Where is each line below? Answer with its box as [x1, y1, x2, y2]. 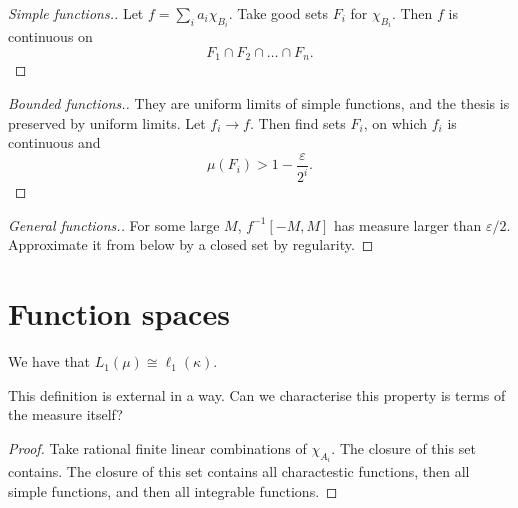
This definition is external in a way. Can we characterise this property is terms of [8, 384, 506, 405]
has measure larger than [334, 214, 482, 235]
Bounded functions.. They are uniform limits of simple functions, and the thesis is [8, 93, 510, 114]
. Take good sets [228, 3, 328, 23]
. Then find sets [249, 112, 346, 133]
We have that [8, 351, 91, 372]
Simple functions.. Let [8, 3, 144, 23]
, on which [363, 112, 428, 133]
